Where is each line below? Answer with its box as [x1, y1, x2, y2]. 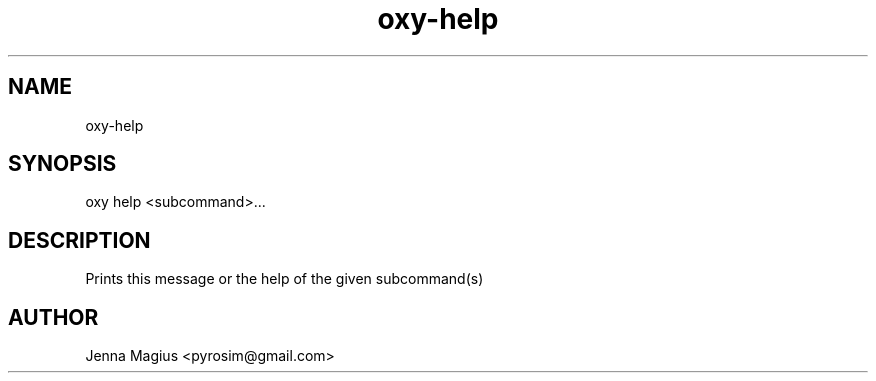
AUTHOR [8, 304, 99, 330]
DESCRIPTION [8, 227, 151, 253]
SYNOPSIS [8, 151, 117, 177]
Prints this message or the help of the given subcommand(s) [85, 270, 484, 288]
